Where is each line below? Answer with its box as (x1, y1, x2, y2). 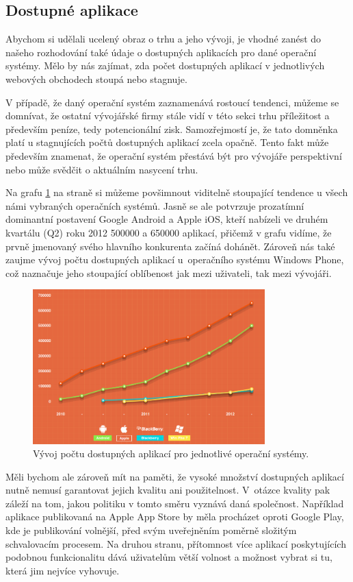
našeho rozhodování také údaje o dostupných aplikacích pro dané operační (5, 45, 317, 59)
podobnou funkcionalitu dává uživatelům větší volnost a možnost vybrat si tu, (5, 550, 332, 564)
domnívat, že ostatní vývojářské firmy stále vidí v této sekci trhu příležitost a (5, 108, 330, 123)
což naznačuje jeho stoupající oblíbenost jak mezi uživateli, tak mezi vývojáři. (5, 265, 332, 280)
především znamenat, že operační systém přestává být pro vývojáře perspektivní (5, 148, 342, 162)
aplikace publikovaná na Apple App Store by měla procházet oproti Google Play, (5, 509, 344, 524)
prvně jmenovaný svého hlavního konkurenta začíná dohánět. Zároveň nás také (5, 239, 335, 253)
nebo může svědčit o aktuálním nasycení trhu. (5, 162, 198, 176)
